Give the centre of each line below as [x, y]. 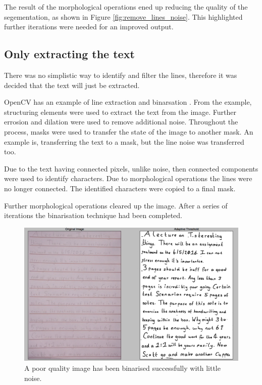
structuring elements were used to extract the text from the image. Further [120, 112]
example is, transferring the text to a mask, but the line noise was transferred [124, 141]
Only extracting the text [69, 54]
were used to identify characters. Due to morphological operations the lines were [128, 178]
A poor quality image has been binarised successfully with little [122, 368]
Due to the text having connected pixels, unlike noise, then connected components [131, 168]
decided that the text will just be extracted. [72, 85]
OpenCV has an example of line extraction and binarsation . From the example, [128, 102]
